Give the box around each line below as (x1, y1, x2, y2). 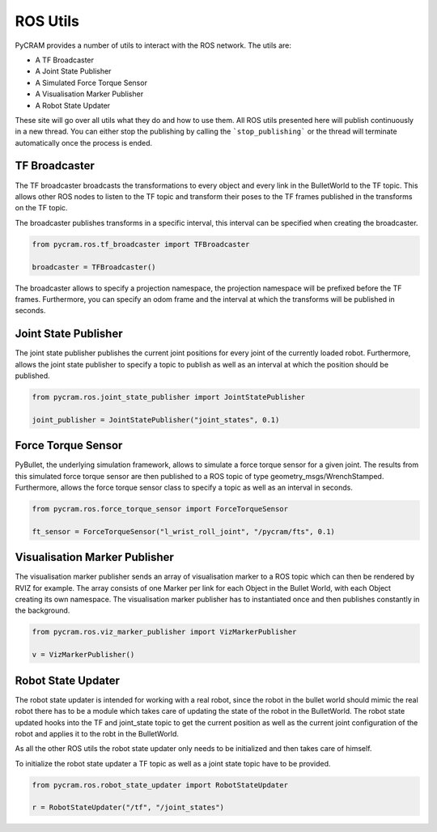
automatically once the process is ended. (15, 138, 153, 147)
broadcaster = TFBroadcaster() (32, 262, 157, 271)
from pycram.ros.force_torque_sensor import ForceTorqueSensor (32, 504, 289, 513)
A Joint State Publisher (35, 66, 112, 76)
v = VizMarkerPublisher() (32, 650, 135, 660)
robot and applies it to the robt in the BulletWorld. (15, 728, 180, 738)
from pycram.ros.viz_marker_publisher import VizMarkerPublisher (32, 627, 297, 637)
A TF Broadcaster (35, 55, 95, 65)
